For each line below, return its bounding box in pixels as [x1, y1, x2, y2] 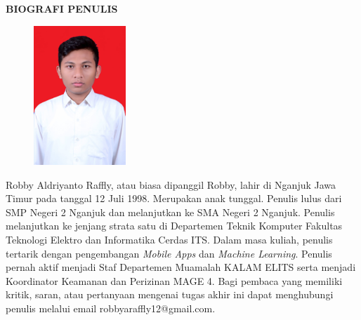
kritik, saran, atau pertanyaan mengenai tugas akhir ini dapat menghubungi [6, 287, 334, 302]
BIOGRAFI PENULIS [6, 1, 118, 15]
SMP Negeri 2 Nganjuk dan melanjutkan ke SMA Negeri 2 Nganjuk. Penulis [6, 204, 335, 219]
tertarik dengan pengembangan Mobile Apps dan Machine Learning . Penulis [6, 246, 332, 260]
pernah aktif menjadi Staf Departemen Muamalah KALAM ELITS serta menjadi [6, 260, 356, 274]
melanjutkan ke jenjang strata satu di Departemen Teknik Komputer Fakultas [6, 218, 343, 233]
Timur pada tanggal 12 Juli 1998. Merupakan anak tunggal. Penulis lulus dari [6, 191, 342, 206]
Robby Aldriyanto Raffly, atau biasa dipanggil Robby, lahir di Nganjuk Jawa [6, 177, 336, 192]
